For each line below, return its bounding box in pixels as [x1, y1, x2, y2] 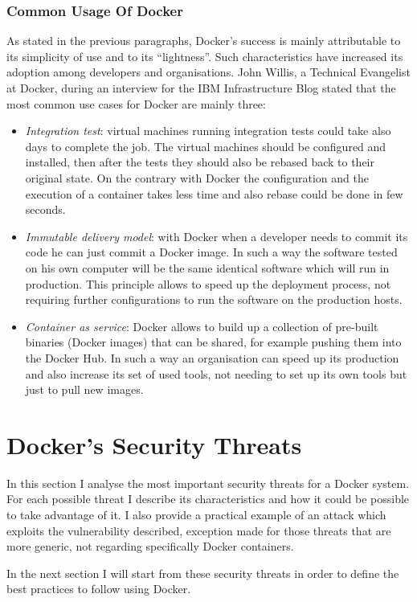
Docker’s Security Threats [6, 428, 302, 461]
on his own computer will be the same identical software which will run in [25, 259, 390, 276]
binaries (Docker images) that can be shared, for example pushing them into [25, 334, 402, 350]
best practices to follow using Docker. [6, 580, 191, 597]
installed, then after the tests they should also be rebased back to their [25, 154, 374, 170]
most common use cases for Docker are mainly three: [6, 95, 266, 112]
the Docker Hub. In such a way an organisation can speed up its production [25, 349, 399, 366]
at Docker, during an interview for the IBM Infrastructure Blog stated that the [6, 80, 396, 96]
